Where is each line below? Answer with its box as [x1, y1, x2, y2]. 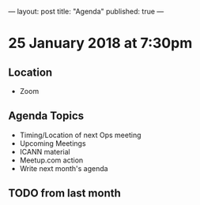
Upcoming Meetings [19, 138, 86, 148]
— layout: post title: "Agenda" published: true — [8, 7, 164, 16]
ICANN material [19, 147, 70, 156]
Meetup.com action [19, 155, 84, 165]
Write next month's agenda [19, 163, 108, 173]
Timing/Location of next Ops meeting [19, 130, 142, 140]
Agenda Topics [8, 110, 85, 123]
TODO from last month [8, 187, 121, 200]
